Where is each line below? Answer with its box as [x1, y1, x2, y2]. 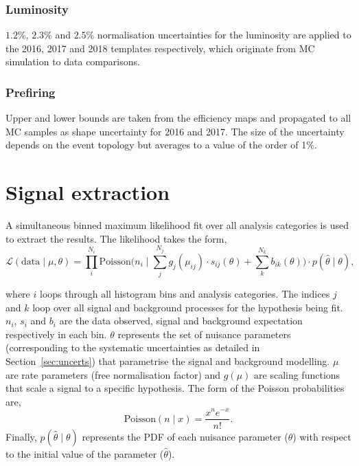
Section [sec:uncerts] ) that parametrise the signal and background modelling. [5, 354, 330, 368]
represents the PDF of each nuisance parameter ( [82, 429, 288, 443]
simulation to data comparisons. [5, 54, 140, 69]
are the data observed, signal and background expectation [59, 313, 303, 328]
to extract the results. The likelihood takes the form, [5, 231, 227, 245]
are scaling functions [254, 367, 340, 381]
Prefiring [5, 83, 56, 100]
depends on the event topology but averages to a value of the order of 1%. [5, 137, 317, 152]
